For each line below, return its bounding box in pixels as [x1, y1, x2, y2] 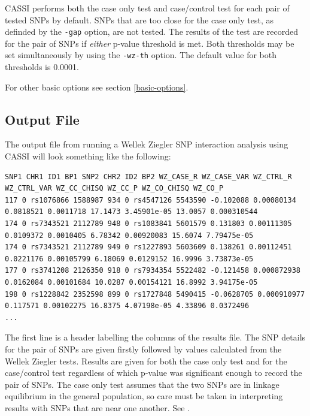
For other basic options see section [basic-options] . [5, 80, 189, 93]
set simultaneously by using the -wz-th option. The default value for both [5, 49, 276, 61]
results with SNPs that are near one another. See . [5, 401, 190, 414]
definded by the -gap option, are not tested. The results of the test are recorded [5, 25, 298, 38]
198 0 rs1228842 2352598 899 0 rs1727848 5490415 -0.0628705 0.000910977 [5, 290, 305, 299]
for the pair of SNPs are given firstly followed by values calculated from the [5, 342, 282, 355]
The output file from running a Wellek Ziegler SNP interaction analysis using [5, 138, 288, 150]
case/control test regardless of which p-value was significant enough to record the [5, 366, 302, 379]
